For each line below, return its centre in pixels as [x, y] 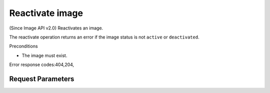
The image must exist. [44, 55]
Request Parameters [42, 79]
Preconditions [23, 46]
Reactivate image [46, 13]
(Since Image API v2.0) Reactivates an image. [56, 28]
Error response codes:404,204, [42, 64]
